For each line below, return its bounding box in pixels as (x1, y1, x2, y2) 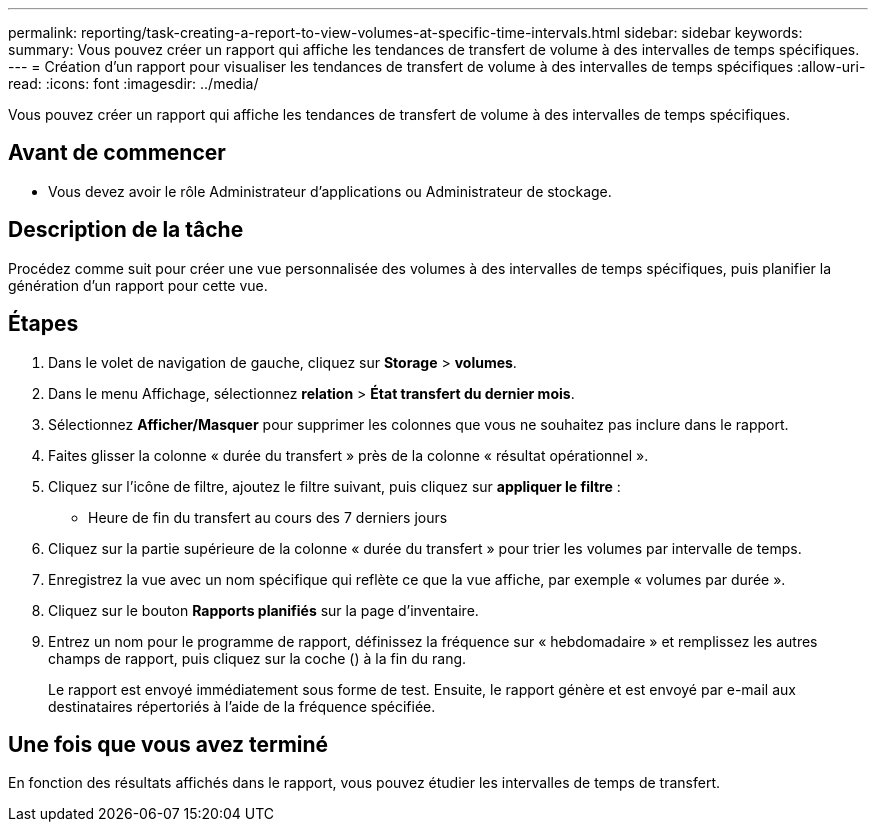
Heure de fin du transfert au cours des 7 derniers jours (88, 508, 448, 526)
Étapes (8, 311, 79, 337)
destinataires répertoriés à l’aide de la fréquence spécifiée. (48, 697, 436, 715)
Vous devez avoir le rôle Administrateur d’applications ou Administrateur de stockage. (48, 182, 612, 200)
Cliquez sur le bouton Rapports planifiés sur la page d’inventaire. (48, 601, 479, 619)
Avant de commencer (8, 140, 226, 166)
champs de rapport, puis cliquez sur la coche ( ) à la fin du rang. (48, 649, 467, 667)
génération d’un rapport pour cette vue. (8, 276, 268, 294)
